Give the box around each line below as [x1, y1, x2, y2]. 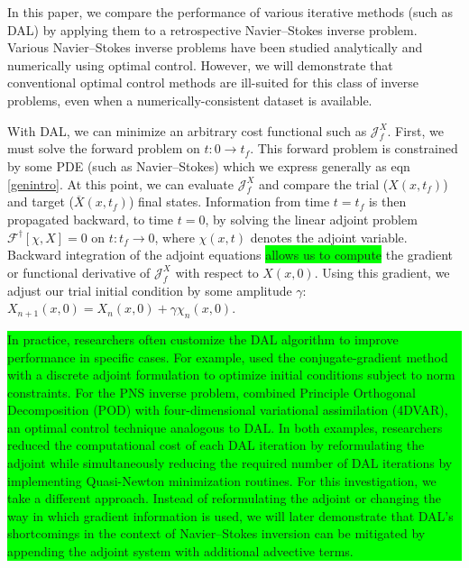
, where [154, 227, 195, 246]
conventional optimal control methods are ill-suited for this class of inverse [7, 73, 418, 92]
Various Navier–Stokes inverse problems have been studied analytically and [7, 38, 423, 57]
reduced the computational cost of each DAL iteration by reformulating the [7, 435, 425, 454]
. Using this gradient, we [314, 262, 450, 281]
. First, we [387, 121, 445, 140]
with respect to [175, 262, 259, 281]
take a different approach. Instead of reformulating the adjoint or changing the [7, 489, 441, 508]
